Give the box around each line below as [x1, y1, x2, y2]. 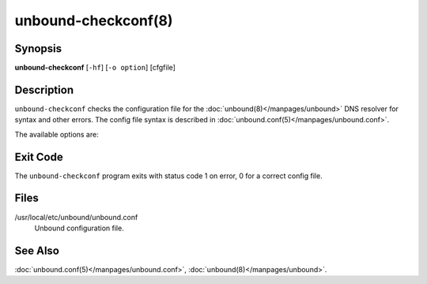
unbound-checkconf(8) [14, 12, 173, 29]
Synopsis [14, 42, 62, 55]
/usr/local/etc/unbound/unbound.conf [14, 212, 138, 222]
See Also [14, 244, 59, 257]
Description [14, 83, 74, 96]
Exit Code [14, 150, 63, 163]
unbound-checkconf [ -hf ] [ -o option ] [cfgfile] [14, 63, 176, 73]
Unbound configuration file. [34, 223, 124, 233]
